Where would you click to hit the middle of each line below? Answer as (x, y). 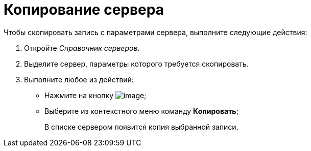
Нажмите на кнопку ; (95, 95)
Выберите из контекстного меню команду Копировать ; (141, 111)
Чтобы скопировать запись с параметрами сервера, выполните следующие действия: (155, 32)
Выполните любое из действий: (79, 79)
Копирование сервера (84, 10)
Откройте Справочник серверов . (82, 48)
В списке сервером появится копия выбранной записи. (141, 127)
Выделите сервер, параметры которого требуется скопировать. (136, 64)
